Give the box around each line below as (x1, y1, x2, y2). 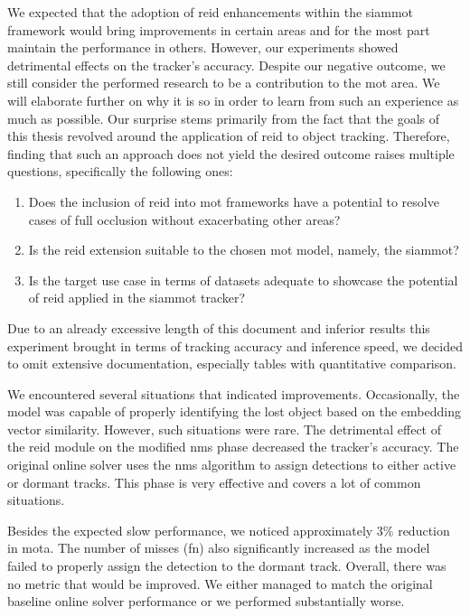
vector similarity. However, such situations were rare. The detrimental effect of (7, 419, 442, 438)
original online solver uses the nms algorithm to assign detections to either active (7, 455, 456, 474)
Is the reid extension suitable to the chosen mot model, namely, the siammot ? (28, 240, 459, 259)
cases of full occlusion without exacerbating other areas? (28, 210, 341, 229)
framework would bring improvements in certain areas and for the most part (7, 20, 430, 39)
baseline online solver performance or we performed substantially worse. (7, 592, 405, 611)
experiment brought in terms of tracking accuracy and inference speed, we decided (7, 336, 463, 355)
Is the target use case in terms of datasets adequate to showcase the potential (28, 270, 458, 289)
